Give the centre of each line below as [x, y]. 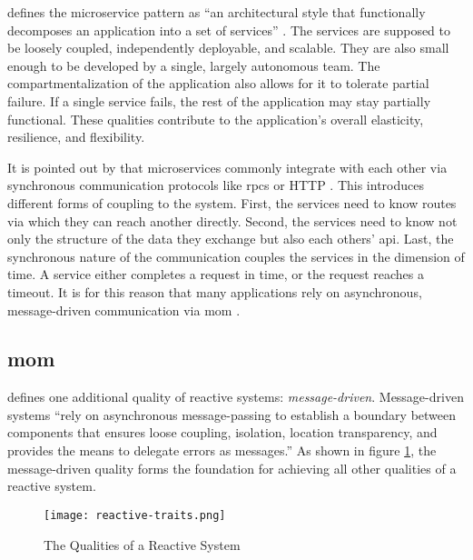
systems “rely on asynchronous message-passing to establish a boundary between [232, 414]
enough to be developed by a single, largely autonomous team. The [194, 65]
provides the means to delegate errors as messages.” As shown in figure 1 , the [222, 450]
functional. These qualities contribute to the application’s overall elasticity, [216, 119]
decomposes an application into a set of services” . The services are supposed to [229, 30]
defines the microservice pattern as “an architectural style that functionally [217, 12]
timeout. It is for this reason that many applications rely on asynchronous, [215, 291]
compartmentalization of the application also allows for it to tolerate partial [218, 83]
